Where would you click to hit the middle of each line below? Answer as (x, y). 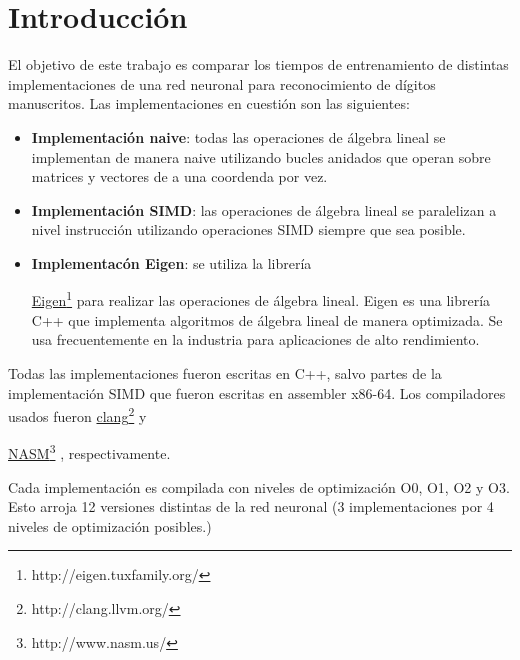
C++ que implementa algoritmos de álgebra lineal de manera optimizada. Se (267, 319)
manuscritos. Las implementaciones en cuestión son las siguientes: (209, 103)
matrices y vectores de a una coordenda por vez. (179, 176)
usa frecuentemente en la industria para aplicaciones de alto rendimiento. (255, 339)
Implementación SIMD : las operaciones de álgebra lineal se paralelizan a (264, 209)
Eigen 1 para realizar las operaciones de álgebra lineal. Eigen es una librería (261, 299)
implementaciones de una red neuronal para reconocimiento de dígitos (222, 83)
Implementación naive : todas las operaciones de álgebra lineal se (238, 136)
